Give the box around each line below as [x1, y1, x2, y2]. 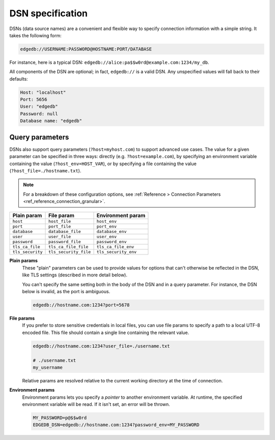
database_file [48, 229, 81, 235]
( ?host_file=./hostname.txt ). [9, 167, 81, 173]
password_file [48, 239, 81, 245]
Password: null [20, 111, 58, 117]
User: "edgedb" [20, 103, 58, 110]
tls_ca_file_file [48, 244, 89, 250]
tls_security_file [48, 249, 91, 255]
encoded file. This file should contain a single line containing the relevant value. [22, 329, 189, 335]
